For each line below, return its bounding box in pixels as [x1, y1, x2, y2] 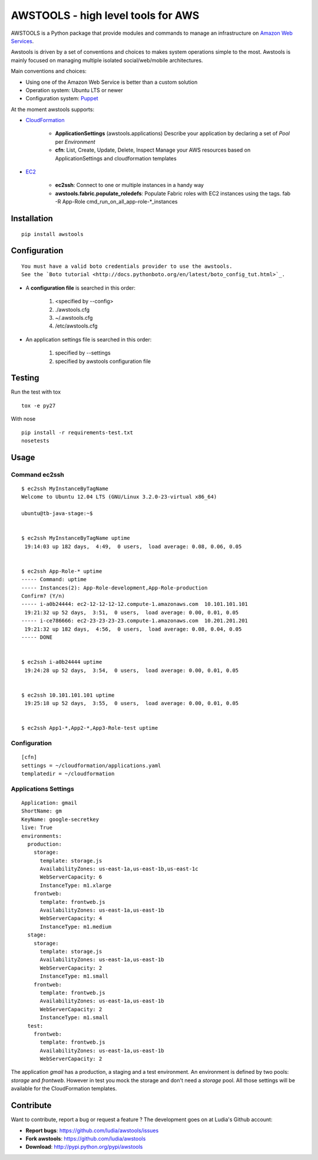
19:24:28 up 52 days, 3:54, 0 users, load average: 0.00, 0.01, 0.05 [24, 667, 239, 674]
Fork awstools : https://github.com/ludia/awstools [25, 1135, 146, 1142]
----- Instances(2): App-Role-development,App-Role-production [21, 584, 208, 591]
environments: [21, 833, 62, 839]
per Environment [55, 138, 95, 145]
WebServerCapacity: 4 [39, 915, 102, 922]
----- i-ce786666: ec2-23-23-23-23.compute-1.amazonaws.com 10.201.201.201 [21, 617, 249, 624]
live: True [21, 824, 53, 831]
